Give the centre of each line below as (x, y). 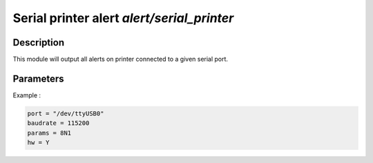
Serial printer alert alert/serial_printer (123, 18)
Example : (27, 95)
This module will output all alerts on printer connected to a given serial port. (120, 59)
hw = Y (38, 143)
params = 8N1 (49, 133)
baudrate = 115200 (58, 123)
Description (39, 42)
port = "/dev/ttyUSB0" (66, 113)
